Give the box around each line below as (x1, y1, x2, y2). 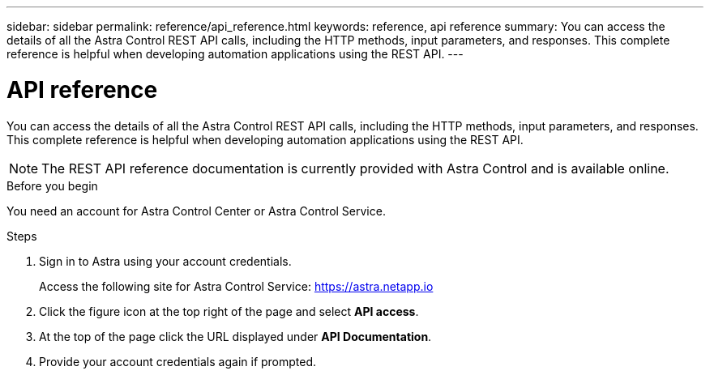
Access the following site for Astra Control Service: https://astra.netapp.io (39, 279, 434, 293)
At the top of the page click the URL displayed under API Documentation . (39, 329, 432, 343)
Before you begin (6, 178, 98, 193)
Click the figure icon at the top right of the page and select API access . (39, 304, 419, 318)
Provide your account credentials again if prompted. (39, 354, 317, 369)
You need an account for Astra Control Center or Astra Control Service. (6, 203, 386, 218)
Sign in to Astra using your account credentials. (39, 254, 292, 268)
